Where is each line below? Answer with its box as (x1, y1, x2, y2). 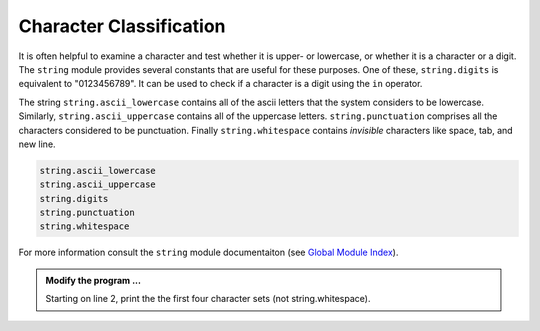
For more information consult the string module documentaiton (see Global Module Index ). (18, 246, 399, 259)
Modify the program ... (45, 274, 142, 286)
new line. (18, 138, 56, 150)
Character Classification (18, 15, 226, 37)
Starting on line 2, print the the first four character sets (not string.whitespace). (45, 293, 371, 305)
